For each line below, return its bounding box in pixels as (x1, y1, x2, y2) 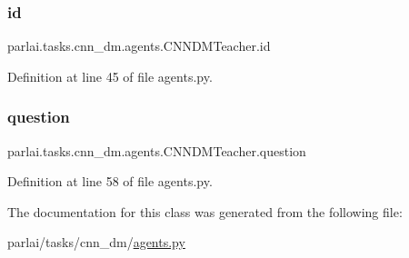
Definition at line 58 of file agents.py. (7, 172, 213, 191)
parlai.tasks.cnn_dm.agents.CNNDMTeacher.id (7, 36, 271, 55)
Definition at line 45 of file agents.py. (7, 66, 213, 85)
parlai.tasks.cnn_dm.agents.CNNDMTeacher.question (7, 141, 306, 160)
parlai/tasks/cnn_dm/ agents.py (7, 233, 185, 252)
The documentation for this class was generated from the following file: (7, 202, 403, 221)
